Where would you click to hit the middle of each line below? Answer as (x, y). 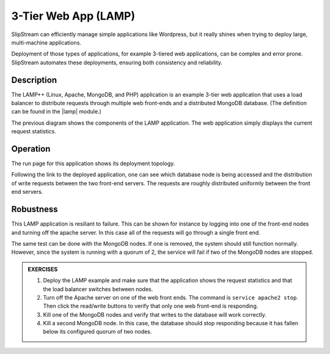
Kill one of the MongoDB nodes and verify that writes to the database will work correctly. (155, 314)
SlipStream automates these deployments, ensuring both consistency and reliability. (117, 62)
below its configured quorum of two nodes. (97, 332)
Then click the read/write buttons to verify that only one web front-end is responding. (151, 306)
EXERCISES (43, 269)
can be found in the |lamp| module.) (57, 112)
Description (34, 80)
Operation (31, 149)
